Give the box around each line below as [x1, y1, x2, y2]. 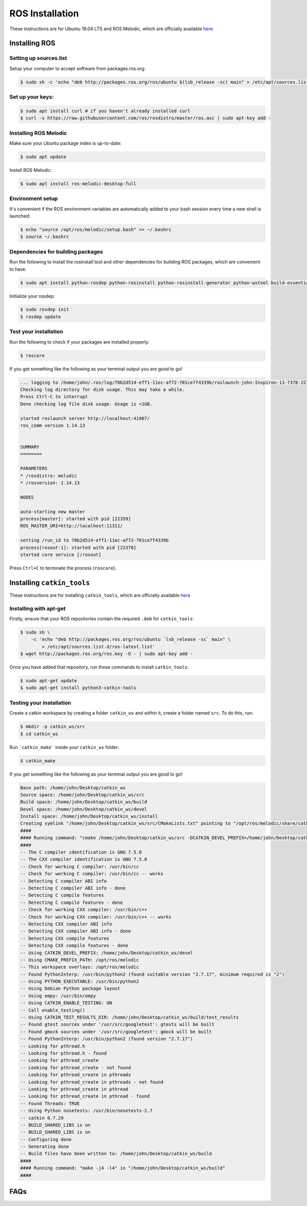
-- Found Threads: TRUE [20, 1100, 80, 1106]
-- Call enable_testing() [20, 1007, 85, 1013]
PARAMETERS [20, 466, 48, 471]
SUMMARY [20, 444, 39, 450]
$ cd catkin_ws [20, 731, 58, 737]
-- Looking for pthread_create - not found [20, 1064, 131, 1071]
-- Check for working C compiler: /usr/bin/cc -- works [20, 871, 164, 877]
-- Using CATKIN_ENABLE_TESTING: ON [20, 1000, 113, 1006]
